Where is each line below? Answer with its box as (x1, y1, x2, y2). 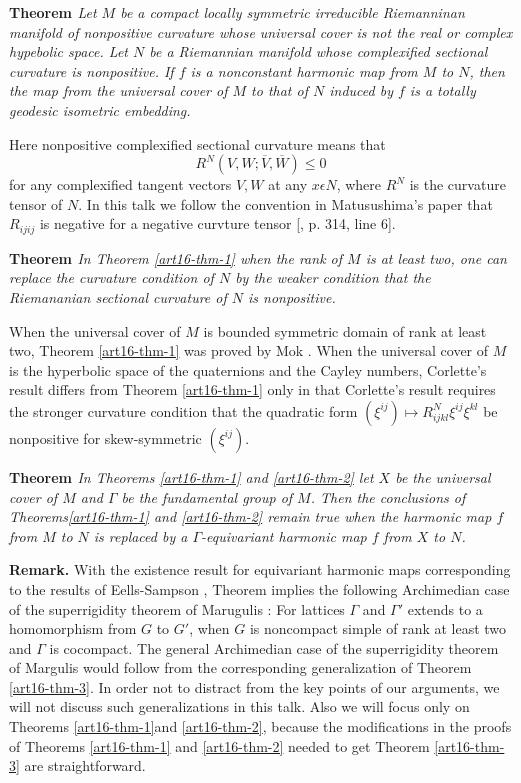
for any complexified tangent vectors (9, 174, 232, 195)
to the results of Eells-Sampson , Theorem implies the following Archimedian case (9, 578, 510, 599)
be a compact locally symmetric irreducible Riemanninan (120, 2, 465, 22)
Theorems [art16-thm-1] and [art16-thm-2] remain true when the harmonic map (9, 506, 492, 527)
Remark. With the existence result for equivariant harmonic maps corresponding (9, 559, 511, 580)
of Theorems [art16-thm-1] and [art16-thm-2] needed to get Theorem (9, 735, 430, 756)
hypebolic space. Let (9, 41, 128, 62)
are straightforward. (24, 755, 146, 776)
